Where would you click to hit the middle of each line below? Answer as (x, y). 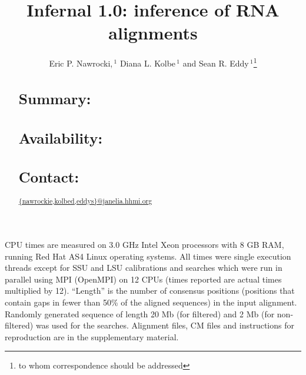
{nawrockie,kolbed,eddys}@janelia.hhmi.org (85, 201)
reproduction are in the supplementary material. (92, 336)
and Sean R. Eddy (216, 63)
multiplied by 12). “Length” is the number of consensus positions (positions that (150, 291)
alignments (153, 33)
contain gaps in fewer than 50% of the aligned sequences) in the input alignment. (151, 302)
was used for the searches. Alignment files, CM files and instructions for (165, 325)
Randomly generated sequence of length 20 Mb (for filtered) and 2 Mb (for (140, 313)
